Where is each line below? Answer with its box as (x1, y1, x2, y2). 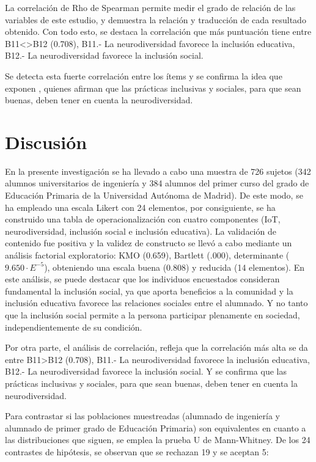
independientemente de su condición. (5, 320, 142, 333)
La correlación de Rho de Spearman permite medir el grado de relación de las (5, 1, 296, 13)
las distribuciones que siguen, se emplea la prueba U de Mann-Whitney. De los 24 (5, 433, 310, 446)
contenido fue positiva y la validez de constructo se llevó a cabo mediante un (5, 237, 292, 249)
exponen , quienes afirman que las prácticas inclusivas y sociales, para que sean (5, 81, 301, 94)
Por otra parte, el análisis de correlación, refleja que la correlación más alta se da (5, 341, 308, 354)
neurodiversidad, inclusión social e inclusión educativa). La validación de (5, 224, 276, 237)
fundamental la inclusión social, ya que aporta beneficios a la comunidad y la (5, 284, 293, 297)
